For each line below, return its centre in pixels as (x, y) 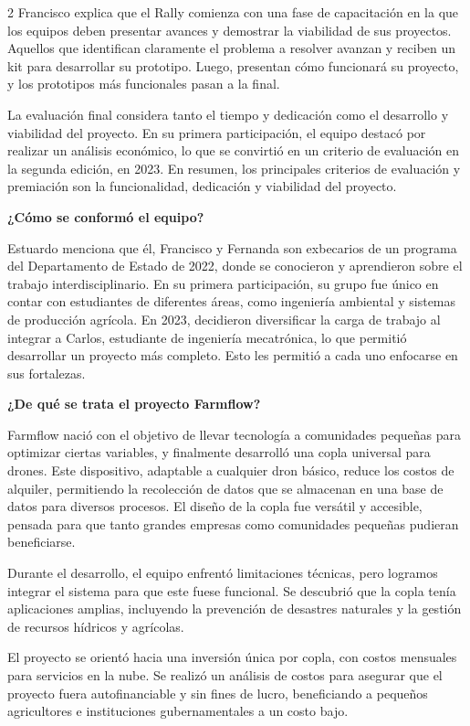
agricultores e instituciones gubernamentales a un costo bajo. (178, 711)
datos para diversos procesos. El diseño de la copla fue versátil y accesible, (215, 506)
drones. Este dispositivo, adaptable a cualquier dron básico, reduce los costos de (231, 470)
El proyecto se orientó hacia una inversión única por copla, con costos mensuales (232, 657)
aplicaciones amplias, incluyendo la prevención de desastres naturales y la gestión (235, 609)
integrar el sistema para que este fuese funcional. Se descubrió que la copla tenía (232, 590)
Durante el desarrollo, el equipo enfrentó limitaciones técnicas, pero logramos (223, 573)
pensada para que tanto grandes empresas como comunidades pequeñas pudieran (233, 523)
